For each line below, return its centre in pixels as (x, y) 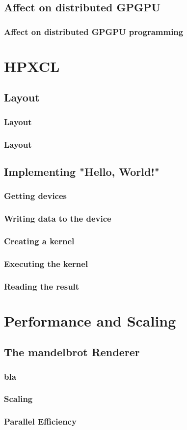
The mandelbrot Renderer (72, 352)
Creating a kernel (39, 241)
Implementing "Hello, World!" (82, 171)
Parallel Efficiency (40, 421)
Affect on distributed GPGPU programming (94, 31)
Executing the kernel (46, 263)
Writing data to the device (58, 218)
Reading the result (42, 286)
